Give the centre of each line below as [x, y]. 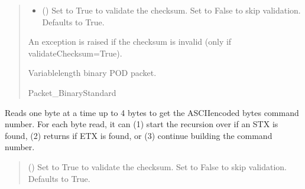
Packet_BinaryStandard [72, 92]
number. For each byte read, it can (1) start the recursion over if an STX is [142, 124]
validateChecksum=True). [75, 53]
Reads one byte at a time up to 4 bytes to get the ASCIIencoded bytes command [152, 112]
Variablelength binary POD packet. [92, 73]
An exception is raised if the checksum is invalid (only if [130, 42]
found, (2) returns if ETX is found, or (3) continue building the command [139, 135]
